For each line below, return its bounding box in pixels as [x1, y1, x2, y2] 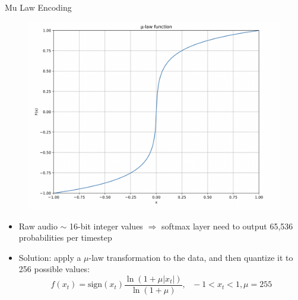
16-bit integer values [69, 219, 143, 232]
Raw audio [18, 219, 58, 232]
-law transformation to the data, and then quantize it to [88, 251, 293, 263]
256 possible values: [18, 263, 90, 275]
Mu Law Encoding [5, 1, 72, 13]
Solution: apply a [18, 251, 81, 263]
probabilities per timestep [18, 231, 112, 244]
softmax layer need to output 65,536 [161, 219, 293, 232]
